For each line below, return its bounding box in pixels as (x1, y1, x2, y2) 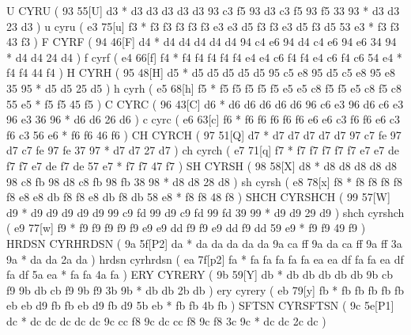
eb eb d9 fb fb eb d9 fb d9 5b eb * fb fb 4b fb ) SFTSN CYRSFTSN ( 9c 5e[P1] (6, 297, 394, 314)
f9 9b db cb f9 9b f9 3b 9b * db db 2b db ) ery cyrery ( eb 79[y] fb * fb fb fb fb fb (6, 281, 405, 298)
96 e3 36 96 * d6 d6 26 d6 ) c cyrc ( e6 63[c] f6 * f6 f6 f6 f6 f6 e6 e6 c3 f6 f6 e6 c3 (6, 111, 401, 128)
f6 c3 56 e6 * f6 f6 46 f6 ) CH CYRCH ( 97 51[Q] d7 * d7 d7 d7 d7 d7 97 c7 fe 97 (6, 126, 402, 143)
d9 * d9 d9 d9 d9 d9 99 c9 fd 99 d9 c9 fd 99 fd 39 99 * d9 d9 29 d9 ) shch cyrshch (6, 204, 405, 220)
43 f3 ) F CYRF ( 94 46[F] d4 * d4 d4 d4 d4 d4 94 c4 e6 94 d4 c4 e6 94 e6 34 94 (6, 33, 397, 50)
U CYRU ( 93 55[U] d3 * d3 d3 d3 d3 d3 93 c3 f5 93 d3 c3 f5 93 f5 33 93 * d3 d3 (6, 2, 400, 18)
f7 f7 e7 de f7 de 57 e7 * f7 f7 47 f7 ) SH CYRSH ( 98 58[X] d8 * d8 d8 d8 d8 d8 (6, 157, 398, 173)
